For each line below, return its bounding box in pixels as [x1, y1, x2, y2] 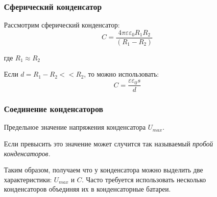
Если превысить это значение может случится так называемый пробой [4, 138, 213, 148]
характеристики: [4, 174, 52, 184]
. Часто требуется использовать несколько [81, 174, 206, 184]
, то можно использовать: [84, 69, 159, 79]
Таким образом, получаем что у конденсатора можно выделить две [4, 165, 203, 175]
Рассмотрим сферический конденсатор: [4, 20, 120, 30]
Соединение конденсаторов [4, 103, 103, 115]
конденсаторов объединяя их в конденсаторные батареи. [4, 184, 171, 194]
